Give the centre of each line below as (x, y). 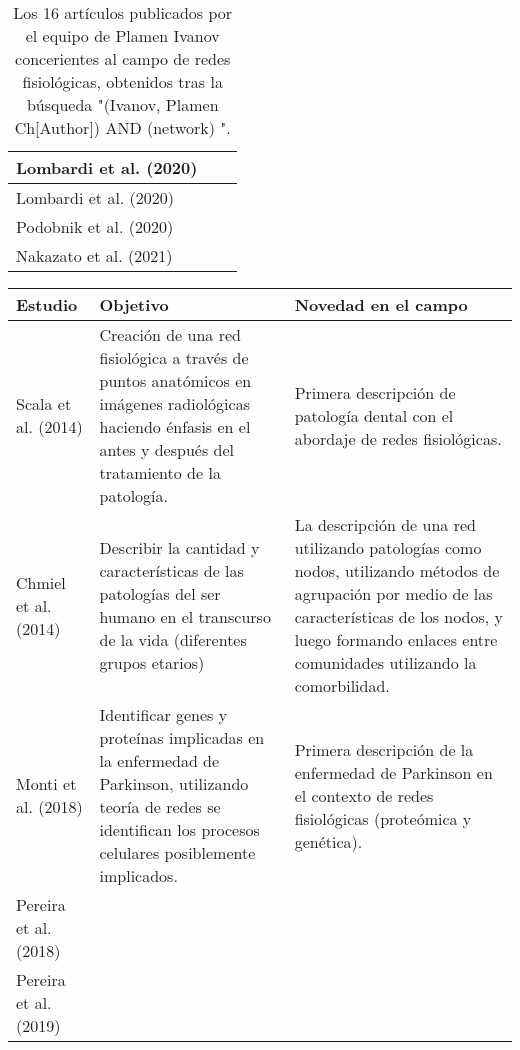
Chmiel (41, 582)
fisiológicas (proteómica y (383, 818)
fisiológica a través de (174, 357)
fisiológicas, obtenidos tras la (122, 81)
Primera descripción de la (384, 749)
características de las (171, 570)
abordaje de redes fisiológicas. (398, 438)
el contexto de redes (364, 795)
